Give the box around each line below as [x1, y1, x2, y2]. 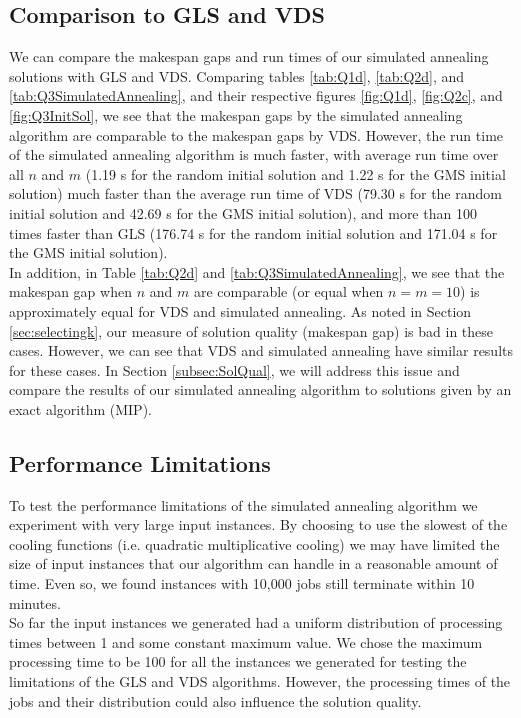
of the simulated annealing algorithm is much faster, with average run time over [9, 144, 499, 165]
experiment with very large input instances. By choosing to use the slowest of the [9, 514, 508, 535]
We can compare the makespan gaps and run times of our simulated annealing [9, 46, 489, 67]
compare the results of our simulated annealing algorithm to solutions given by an [9, 379, 512, 400]
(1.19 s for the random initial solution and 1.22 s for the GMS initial [85, 163, 506, 184]
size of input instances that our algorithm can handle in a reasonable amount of [9, 553, 498, 574]
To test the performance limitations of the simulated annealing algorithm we [9, 494, 478, 515]
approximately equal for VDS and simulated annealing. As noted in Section [9, 300, 472, 321]
